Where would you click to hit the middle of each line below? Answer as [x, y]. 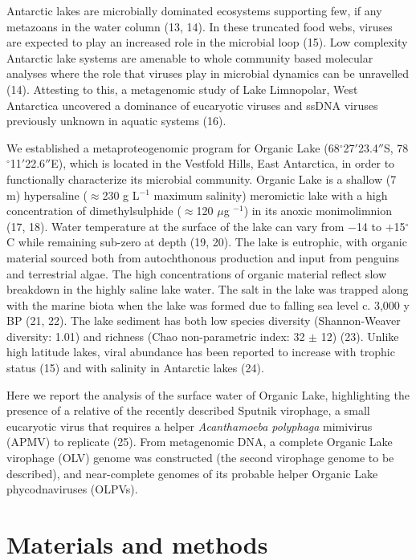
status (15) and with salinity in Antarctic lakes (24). [135, 368]
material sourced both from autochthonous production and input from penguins [203, 257]
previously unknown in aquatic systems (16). [116, 121]
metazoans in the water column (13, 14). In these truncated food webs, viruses [200, 26]
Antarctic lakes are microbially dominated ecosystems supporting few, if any [194, 10]
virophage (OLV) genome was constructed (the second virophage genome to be [200, 458]
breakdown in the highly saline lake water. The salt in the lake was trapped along [208, 289]
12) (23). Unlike [360, 336]
